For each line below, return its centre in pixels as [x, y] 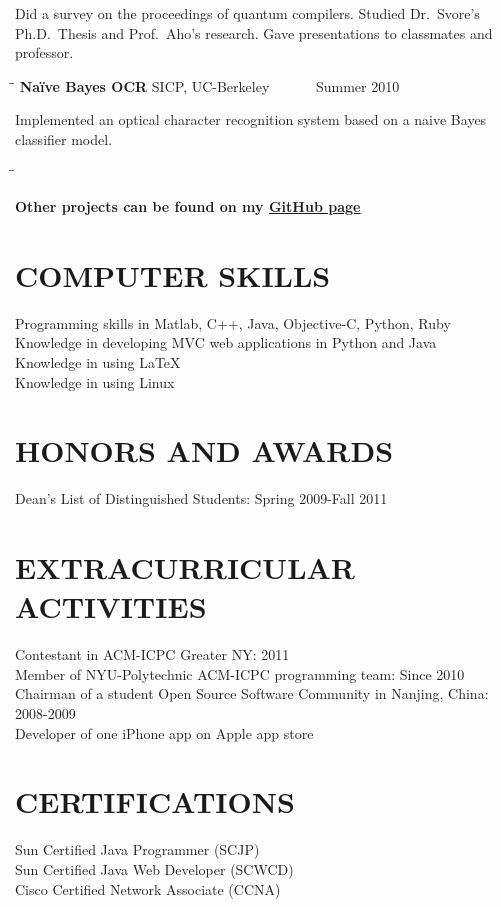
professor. [44, 52]
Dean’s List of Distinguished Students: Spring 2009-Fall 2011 [201, 498]
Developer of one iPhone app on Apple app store [164, 732]
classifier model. [64, 138]
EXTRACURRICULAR [185, 567]
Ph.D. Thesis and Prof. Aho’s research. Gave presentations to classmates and [254, 32]
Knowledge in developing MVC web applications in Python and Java [226, 342]
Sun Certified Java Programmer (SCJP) [137, 849]
